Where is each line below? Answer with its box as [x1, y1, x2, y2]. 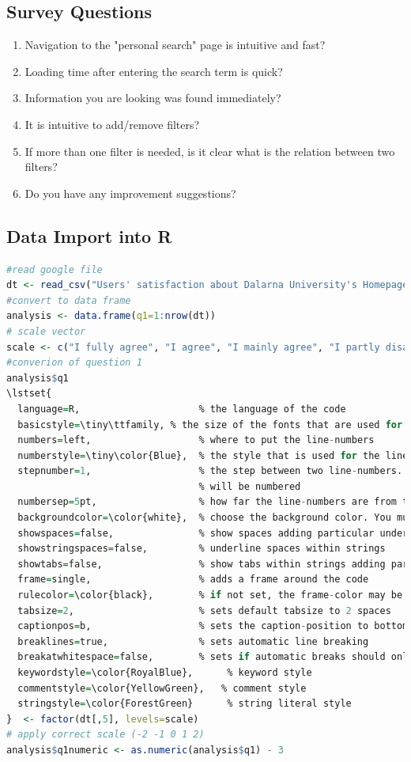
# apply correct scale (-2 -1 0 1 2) [6, 729, 205, 741]
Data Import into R [6, 223, 172, 248]
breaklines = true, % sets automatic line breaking [17, 635, 369, 647]
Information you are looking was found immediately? [25, 89, 281, 106]
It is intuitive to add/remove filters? [25, 116, 200, 132]
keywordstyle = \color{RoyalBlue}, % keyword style [17, 667, 312, 678]
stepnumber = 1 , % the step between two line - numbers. [17, 465, 403, 477]
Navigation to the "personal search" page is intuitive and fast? [25, 36, 326, 53]
